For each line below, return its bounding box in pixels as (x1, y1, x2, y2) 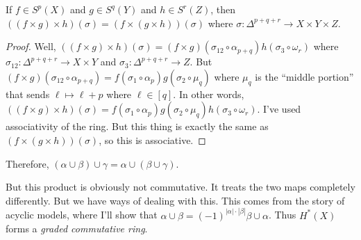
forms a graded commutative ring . (6, 221, 148, 236)
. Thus (268, 207, 296, 222)
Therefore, (6, 156, 49, 170)
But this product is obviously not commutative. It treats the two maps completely (6, 179, 355, 194)
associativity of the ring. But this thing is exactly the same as (6, 119, 269, 134)
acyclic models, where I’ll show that (6, 207, 158, 222)
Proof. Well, (6, 39, 56, 54)
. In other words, (173, 86, 244, 101)
